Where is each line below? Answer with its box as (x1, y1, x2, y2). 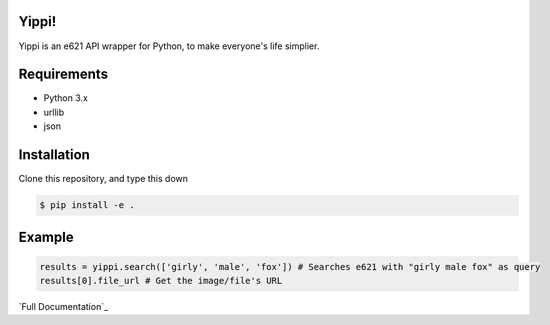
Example (18, 228, 74, 245)
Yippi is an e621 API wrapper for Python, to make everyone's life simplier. (18, 40, 320, 52)
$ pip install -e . (39, 200, 135, 211)
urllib (43, 106, 65, 118)
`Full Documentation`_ (18, 301, 109, 313)
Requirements (18, 66, 109, 83)
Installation (18, 146, 90, 164)
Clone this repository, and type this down (18, 173, 189, 185)
